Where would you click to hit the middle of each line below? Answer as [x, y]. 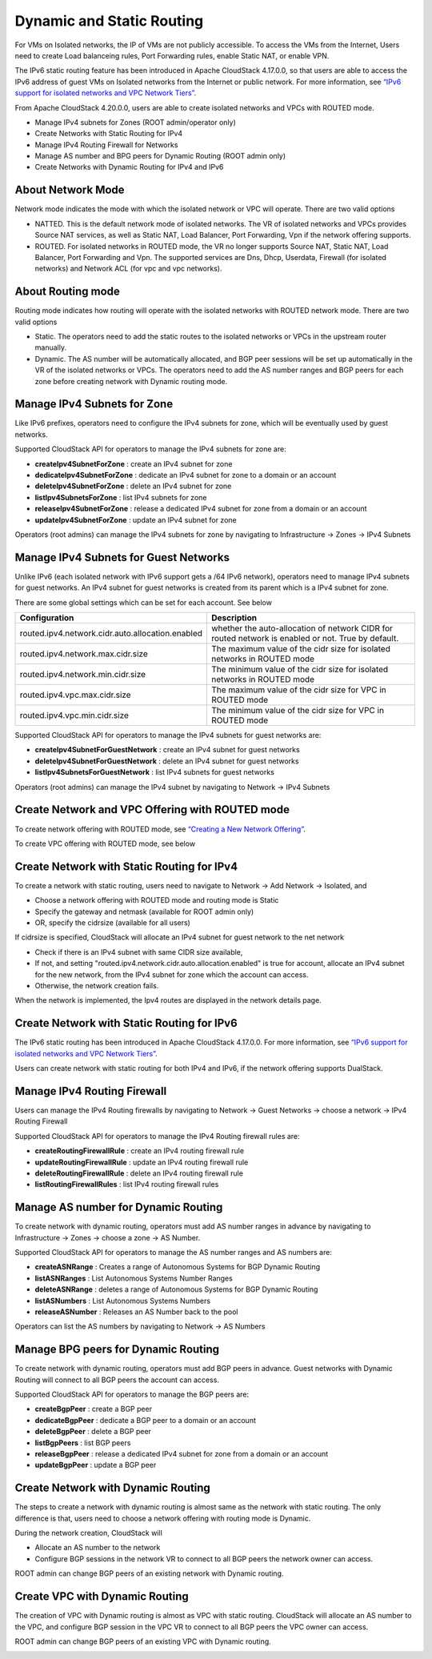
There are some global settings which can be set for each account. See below [143, 602]
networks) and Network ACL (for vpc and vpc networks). [128, 269]
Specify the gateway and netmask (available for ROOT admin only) [144, 912]
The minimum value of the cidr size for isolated [300, 670]
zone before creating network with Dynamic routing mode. [131, 381]
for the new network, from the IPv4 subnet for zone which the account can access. [172, 974]
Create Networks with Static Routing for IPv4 [109, 134]
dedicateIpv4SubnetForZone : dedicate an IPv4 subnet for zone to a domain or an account [186, 475]
